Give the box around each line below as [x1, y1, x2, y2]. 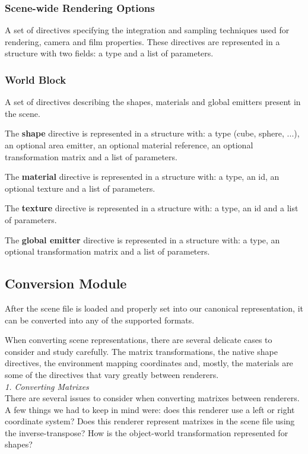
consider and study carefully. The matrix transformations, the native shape [5, 345, 278, 357]
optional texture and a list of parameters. [5, 182, 155, 194]
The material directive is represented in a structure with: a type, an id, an [5, 170, 280, 183]
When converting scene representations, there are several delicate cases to [5, 334, 272, 346]
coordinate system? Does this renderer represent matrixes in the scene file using [5, 415, 295, 427]
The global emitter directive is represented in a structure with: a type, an [5, 233, 280, 246]
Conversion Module [5, 274, 127, 293]
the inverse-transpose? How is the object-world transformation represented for [5, 426, 288, 439]
